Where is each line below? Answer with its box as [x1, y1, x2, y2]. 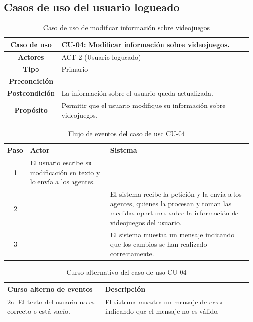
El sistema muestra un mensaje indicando [110, 229, 235, 239]
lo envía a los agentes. [30, 177, 95, 187]
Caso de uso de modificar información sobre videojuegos [43, 22, 210, 33]
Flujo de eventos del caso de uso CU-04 [68, 128, 185, 138]
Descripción [105, 284, 145, 294]
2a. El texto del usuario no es [7, 296, 95, 306]
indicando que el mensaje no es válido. [105, 306, 219, 316]
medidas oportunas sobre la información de [110, 208, 239, 218]
